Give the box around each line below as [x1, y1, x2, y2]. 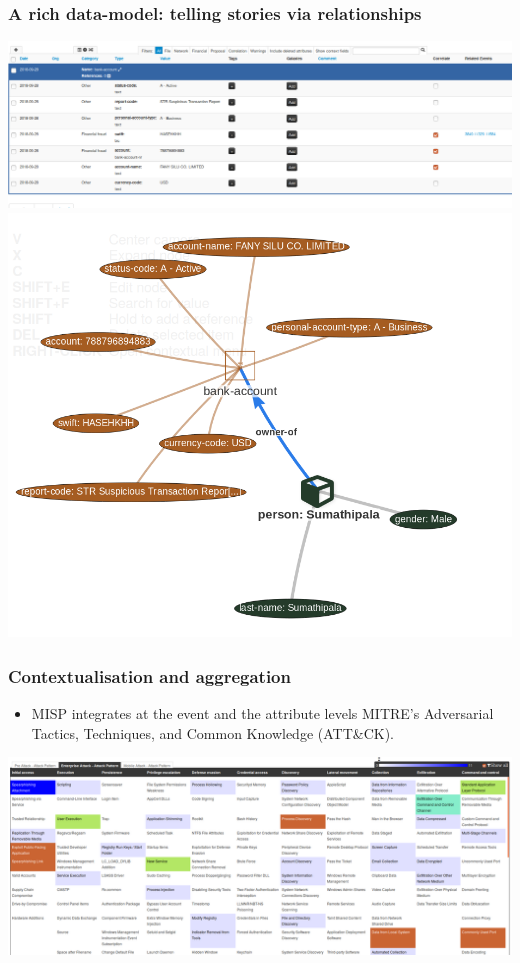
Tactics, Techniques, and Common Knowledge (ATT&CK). [31, 722, 394, 743]
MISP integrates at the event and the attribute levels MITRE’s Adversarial [31, 703, 494, 723]
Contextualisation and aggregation [8, 663, 291, 688]
